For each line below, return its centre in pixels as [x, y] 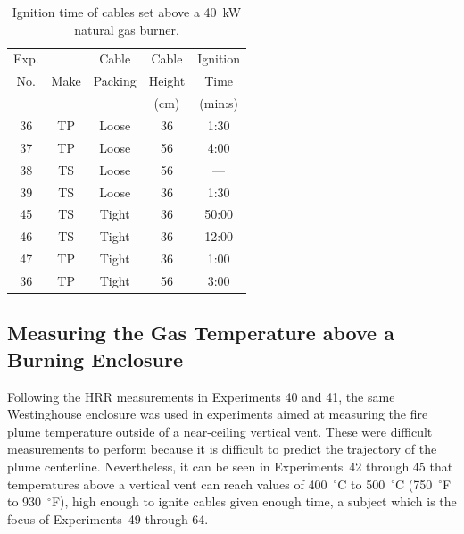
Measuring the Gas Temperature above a [201, 333]
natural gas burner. [127, 29]
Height [167, 81]
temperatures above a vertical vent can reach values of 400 [167, 484]
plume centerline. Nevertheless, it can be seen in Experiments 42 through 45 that [230, 466]
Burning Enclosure [95, 359]
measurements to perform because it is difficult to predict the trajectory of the [222, 449]
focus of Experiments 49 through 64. [108, 518]
